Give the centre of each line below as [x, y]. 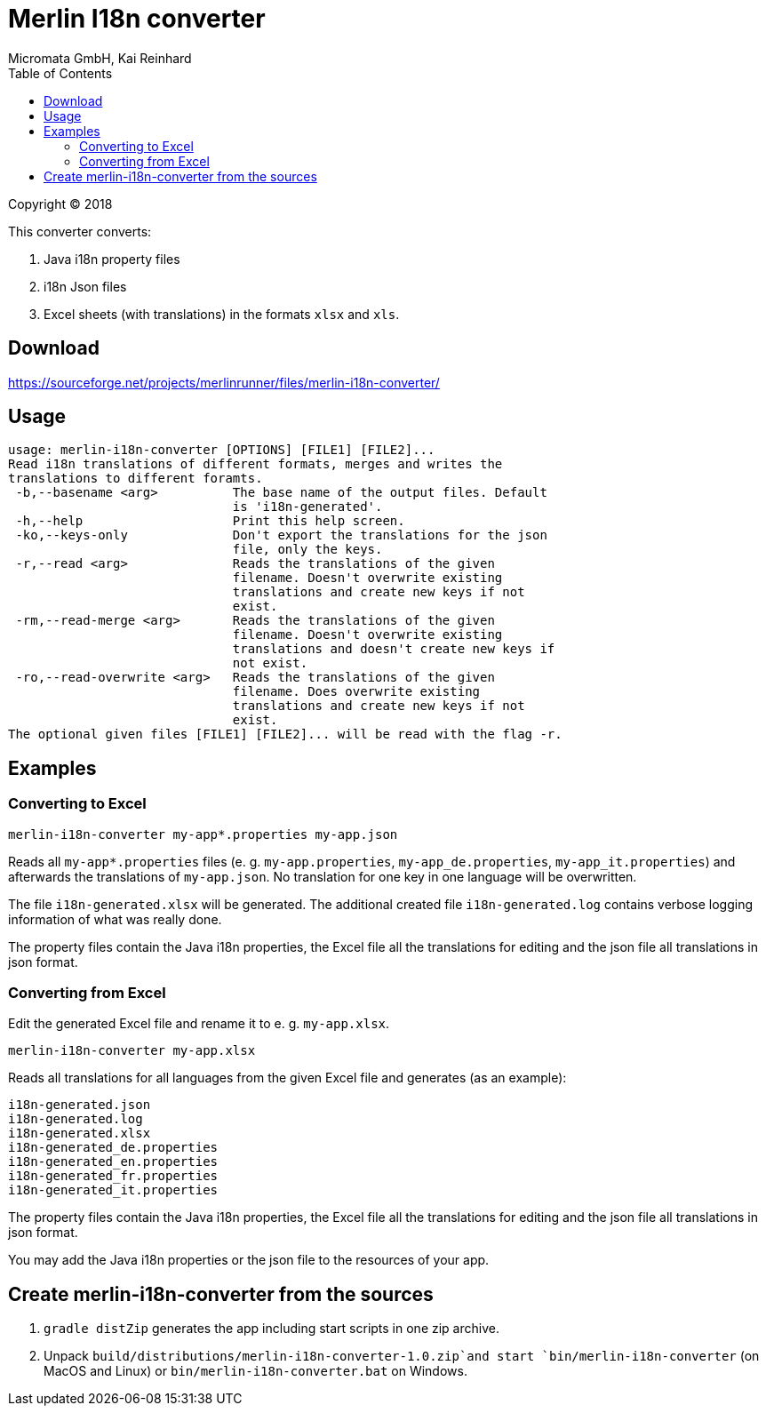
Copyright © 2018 [60, 204]
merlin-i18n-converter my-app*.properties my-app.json [203, 834]
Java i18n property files [112, 259]
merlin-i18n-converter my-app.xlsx [132, 1051]
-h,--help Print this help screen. [210, 521]
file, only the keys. [307, 550]
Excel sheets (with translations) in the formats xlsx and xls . [222, 314]
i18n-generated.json [80, 1105]
